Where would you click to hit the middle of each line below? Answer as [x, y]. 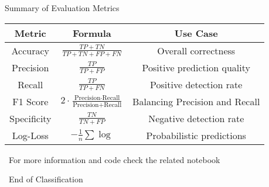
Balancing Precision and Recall [196, 101]
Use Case [196, 33]
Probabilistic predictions [196, 135]
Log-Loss [30, 135]
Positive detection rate [196, 84]
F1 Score [30, 101]
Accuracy [30, 50]
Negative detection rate [196, 118]
